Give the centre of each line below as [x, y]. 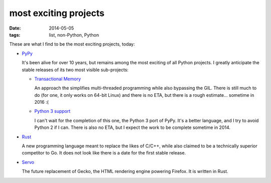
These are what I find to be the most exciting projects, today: [72, 44]
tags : [15, 35]
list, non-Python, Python [74, 35]
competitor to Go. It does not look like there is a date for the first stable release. [104, 153]
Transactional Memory [58, 79]
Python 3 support [52, 111]
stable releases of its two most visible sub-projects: [75, 70]
